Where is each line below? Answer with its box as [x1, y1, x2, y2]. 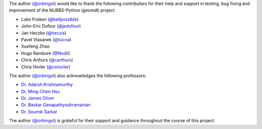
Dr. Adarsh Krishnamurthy [21, 81, 73, 87]
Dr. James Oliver [21, 95, 54, 101]
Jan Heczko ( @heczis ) [21, 30, 66, 36]
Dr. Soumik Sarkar [21, 109, 58, 114]
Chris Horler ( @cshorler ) [21, 64, 70, 70]
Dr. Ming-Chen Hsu [21, 88, 60, 94]
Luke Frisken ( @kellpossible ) [21, 16, 79, 22]
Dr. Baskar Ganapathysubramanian [21, 102, 91, 108]
